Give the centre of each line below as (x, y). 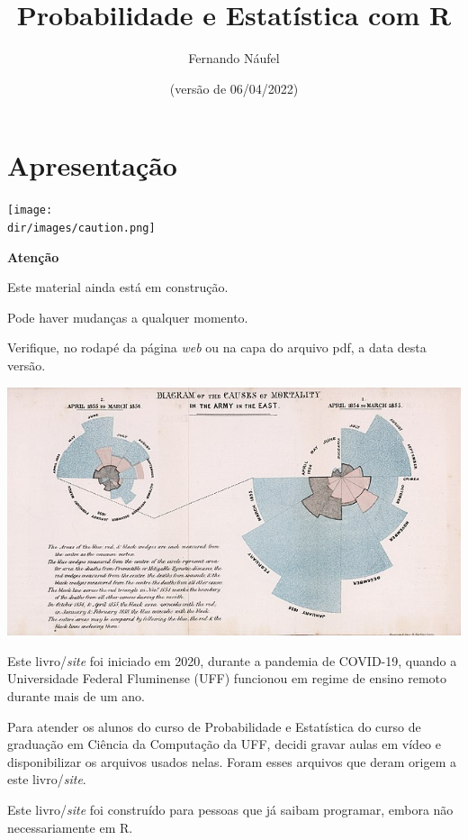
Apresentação (92, 165)
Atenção (33, 256)
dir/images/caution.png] (81, 228)
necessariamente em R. (70, 827)
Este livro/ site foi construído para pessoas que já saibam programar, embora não (230, 809)
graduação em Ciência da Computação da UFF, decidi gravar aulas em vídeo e (224, 744)
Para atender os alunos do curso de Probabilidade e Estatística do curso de (214, 726)
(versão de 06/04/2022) (234, 88)
